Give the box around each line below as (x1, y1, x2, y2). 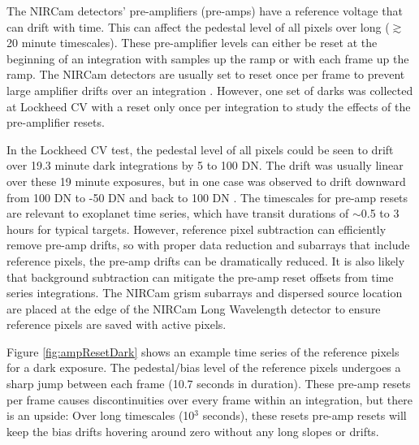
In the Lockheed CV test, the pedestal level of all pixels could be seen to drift (6, 140, 394, 158)
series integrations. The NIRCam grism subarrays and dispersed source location (6, 284, 403, 301)
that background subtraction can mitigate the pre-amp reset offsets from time (6, 268, 394, 285)
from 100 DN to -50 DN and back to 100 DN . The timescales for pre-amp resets (6, 188, 408, 205)
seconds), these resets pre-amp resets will (202, 407, 407, 424)
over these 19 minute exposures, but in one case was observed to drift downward (6, 172, 406, 189)
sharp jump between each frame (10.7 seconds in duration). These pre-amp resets (6, 375, 411, 392)
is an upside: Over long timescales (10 (6, 407, 195, 424)
